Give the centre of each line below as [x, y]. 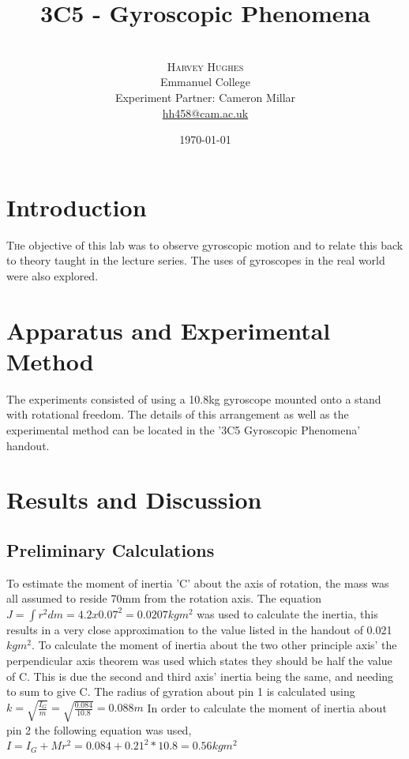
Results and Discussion [134, 500]
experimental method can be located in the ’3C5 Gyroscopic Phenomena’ [184, 429]
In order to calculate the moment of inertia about [267, 707]
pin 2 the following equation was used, [99, 729]
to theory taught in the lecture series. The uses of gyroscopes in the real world [196, 260]
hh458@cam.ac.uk [205, 113]
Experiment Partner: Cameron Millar [205, 97]
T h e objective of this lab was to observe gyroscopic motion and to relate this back [205, 244]
